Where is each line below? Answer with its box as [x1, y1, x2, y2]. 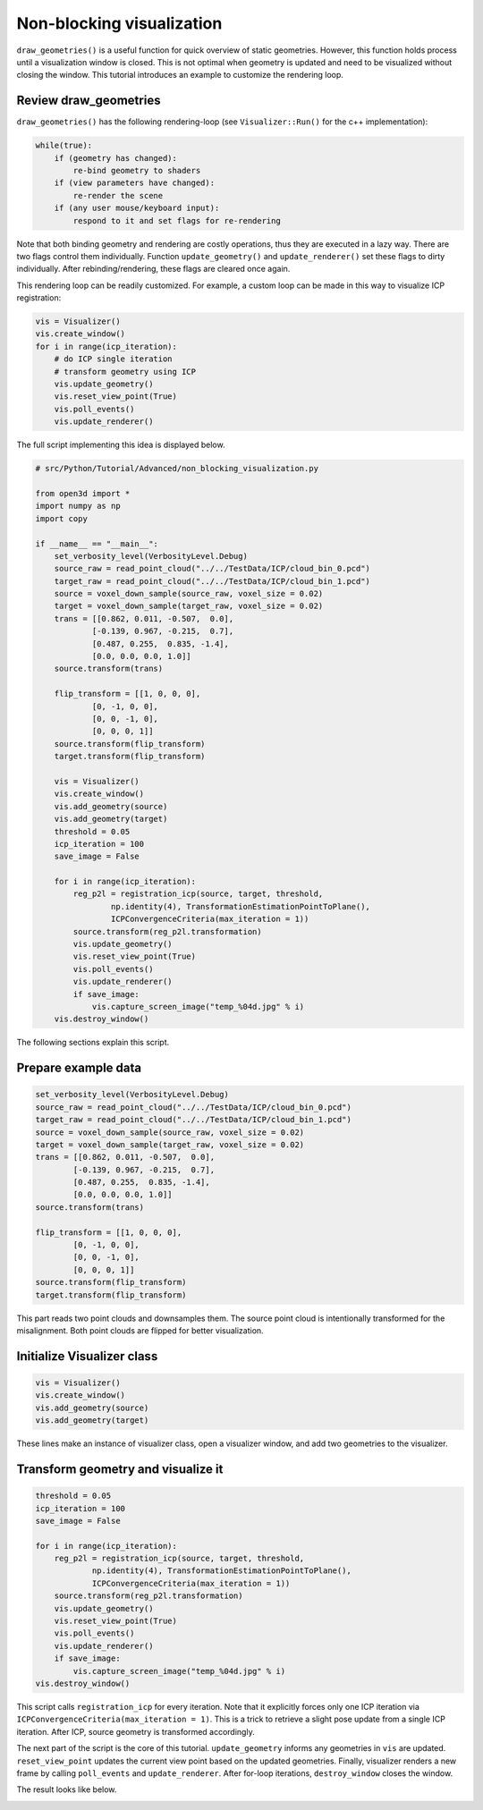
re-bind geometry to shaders [72, 165, 201, 175]
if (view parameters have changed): [54, 178, 215, 188]
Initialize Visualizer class [16, 1349, 158, 1364]
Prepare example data [16, 1061, 142, 1076]
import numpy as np [35, 501, 121, 512]
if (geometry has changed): [54, 153, 178, 163]
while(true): [35, 140, 93, 151]
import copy [35, 513, 89, 523]
